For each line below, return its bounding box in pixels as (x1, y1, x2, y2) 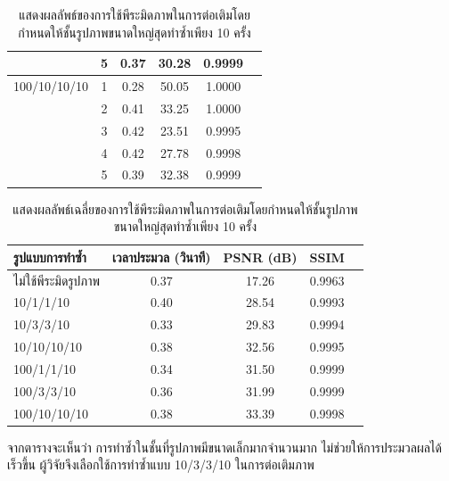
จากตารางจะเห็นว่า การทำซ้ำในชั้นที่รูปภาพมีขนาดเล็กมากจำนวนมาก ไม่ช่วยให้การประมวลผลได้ (7, 437, 442, 456)
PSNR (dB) (223, 247, 298, 266)
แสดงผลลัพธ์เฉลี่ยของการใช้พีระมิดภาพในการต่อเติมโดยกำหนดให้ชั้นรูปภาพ (12, 199, 358, 218)
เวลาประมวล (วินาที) (112, 247, 211, 266)
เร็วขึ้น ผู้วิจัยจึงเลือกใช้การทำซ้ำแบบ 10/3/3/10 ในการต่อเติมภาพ (7, 455, 314, 474)
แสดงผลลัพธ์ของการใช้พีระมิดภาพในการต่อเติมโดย (19, 5, 250, 23)
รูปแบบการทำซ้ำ (13, 247, 86, 266)
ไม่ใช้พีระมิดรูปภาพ (13, 270, 101, 289)
